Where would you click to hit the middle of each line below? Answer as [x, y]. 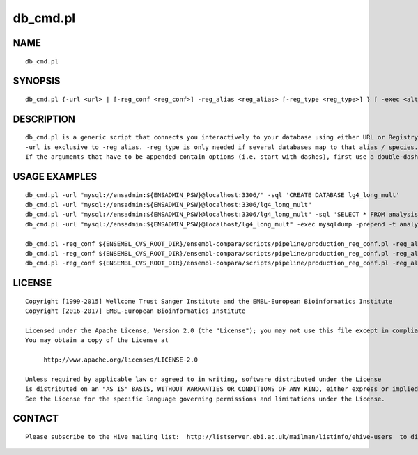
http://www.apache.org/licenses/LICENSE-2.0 [121, 360]
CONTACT [36, 418]
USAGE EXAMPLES [55, 177]
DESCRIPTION [44, 119]
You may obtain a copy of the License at [97, 340]
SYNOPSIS [37, 81]
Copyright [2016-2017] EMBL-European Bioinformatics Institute [136, 311]
